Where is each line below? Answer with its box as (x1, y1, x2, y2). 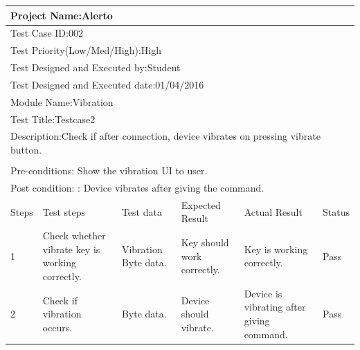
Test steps (42, 204, 86, 219)
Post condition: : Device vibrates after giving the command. (10, 180, 264, 194)
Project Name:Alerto (10, 8, 113, 22)
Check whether (42, 228, 106, 243)
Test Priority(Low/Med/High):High (10, 43, 161, 57)
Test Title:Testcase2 (10, 111, 96, 126)
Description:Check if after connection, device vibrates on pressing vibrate (10, 129, 321, 143)
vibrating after (244, 300, 306, 314)
